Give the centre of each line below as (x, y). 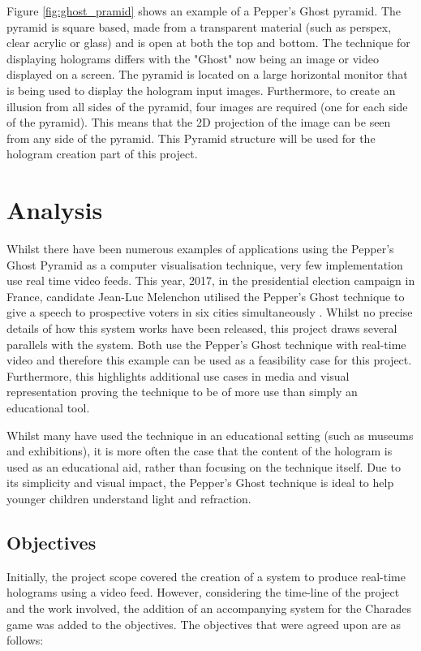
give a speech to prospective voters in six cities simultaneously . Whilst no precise (210, 312)
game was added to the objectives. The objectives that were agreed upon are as (204, 624)
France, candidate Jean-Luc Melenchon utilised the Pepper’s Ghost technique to (206, 296)
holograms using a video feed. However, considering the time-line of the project (203, 592)
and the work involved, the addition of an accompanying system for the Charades (209, 608)
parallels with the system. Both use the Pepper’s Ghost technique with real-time (206, 344)
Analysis (55, 210)
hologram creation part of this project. (102, 154)
